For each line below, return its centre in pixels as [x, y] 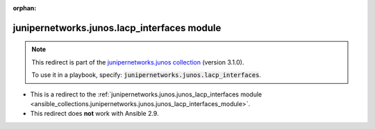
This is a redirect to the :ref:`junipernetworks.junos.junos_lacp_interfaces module [146, 94]
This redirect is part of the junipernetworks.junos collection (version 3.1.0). [138, 62]
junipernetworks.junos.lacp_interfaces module [117, 28]
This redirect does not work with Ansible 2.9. [94, 114]
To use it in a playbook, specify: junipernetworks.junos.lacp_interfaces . [147, 75]
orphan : [25, 8]
